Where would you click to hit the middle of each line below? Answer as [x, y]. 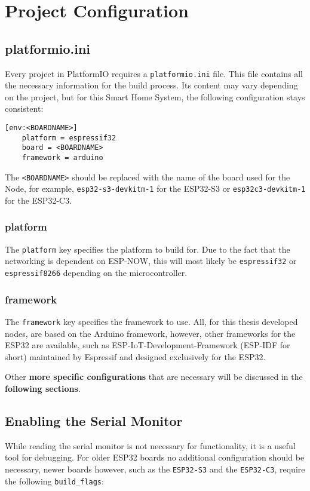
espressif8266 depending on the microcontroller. [96, 273]
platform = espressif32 [69, 138]
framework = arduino [62, 157]
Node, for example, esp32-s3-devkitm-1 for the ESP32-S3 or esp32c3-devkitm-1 [155, 188]
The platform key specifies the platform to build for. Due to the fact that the [148, 249]
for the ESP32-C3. [39, 200]
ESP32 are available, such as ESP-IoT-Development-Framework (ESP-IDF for [148, 345]
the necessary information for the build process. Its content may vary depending [151, 85]
